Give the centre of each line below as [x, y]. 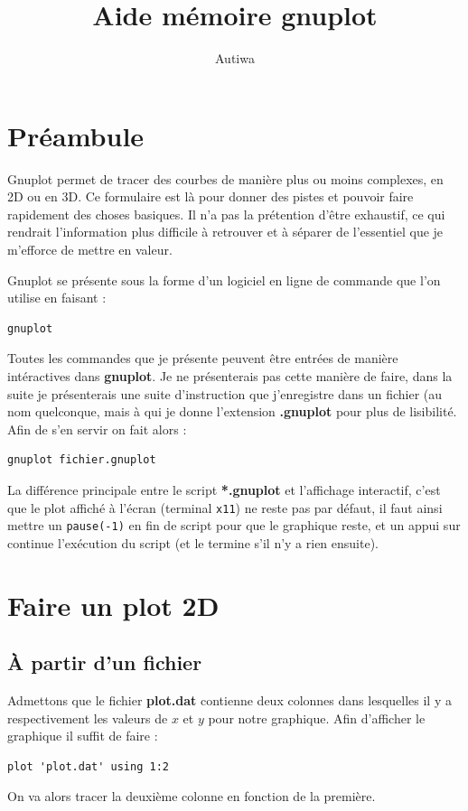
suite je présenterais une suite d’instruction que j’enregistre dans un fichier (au [225, 393]
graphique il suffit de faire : [83, 736]
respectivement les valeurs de [88, 718]
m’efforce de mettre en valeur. [90, 250]
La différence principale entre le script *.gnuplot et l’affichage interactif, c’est [224, 489]
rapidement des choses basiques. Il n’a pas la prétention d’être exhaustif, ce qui [226, 214]
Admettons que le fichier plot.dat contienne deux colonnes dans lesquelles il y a [229, 700]
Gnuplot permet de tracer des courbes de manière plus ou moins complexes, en [225, 178]
